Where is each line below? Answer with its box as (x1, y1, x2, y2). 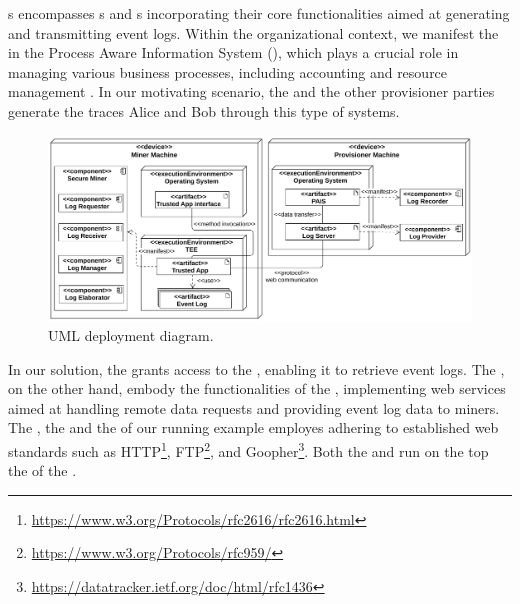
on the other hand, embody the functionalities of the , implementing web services (8, 378, 506, 399)
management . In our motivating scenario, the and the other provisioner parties (8, 81, 495, 102)
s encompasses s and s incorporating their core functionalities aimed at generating (8, 3, 510, 23)
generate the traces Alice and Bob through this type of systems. (8, 100, 400, 121)
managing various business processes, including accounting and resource (8, 61, 448, 82)
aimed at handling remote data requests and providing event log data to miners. (8, 397, 500, 418)
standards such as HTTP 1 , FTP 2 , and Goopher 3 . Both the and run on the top (8, 438, 489, 461)
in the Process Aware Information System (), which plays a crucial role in (8, 42, 459, 63)
